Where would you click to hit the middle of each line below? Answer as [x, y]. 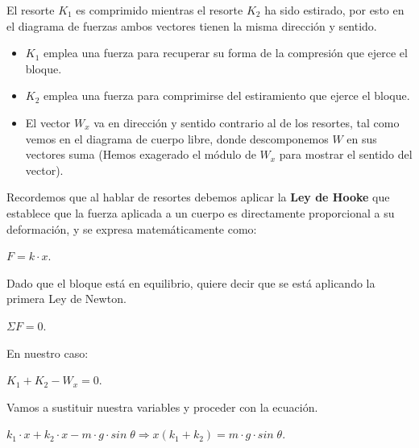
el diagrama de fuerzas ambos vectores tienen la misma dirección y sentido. [192, 25]
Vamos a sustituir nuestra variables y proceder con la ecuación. [162, 407]
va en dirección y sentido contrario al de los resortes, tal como [247, 122]
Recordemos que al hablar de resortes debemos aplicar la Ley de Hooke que [198, 197]
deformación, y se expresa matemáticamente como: [132, 228]
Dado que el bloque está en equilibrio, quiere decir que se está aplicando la [191, 282]
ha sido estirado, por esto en [334, 10]
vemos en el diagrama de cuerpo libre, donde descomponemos [177, 138]
